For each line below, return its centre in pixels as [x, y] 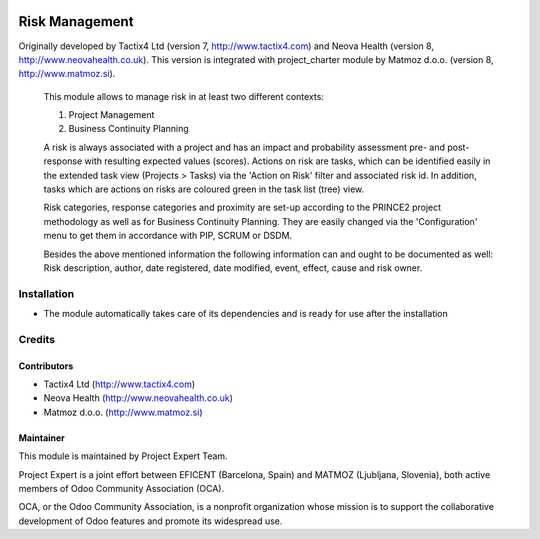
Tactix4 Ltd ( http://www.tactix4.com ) [119, 384]
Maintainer [41, 437]
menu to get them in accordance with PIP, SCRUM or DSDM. [168, 236]
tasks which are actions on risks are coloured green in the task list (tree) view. [204, 189]
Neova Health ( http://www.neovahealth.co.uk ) [138, 398]
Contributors [46, 366]
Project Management [111, 115]
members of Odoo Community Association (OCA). [121, 489]
